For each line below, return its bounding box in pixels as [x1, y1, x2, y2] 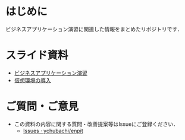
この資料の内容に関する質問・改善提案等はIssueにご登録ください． [14, 120, 179, 128]
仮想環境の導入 [14, 77, 51, 84]
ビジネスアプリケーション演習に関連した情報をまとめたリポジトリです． [5, 26, 183, 33]
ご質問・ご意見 [5, 100, 79, 113]
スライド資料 [5, 49, 69, 62]
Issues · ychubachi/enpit [23, 127, 84, 134]
